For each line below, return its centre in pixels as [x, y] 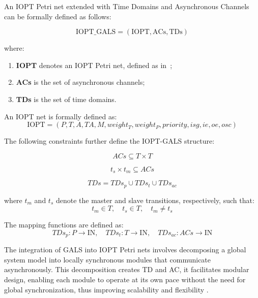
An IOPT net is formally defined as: [61, 116]
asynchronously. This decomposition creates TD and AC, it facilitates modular [127, 269]
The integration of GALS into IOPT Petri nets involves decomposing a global [125, 250]
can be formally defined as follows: [58, 16]
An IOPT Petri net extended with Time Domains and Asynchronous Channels [127, 6]
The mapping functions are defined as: [64, 225]
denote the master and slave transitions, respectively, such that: [155, 200]
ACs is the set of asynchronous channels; [80, 82]
